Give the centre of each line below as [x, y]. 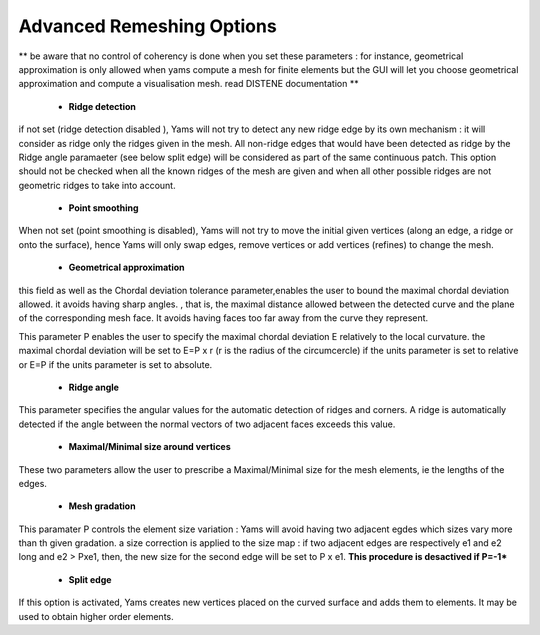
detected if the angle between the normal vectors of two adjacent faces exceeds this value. [207, 424]
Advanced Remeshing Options [147, 26]
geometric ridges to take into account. [97, 185]
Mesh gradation [102, 506]
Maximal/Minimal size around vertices [150, 447]
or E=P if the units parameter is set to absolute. [115, 364]
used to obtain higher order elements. [96, 616]
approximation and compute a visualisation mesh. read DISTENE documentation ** [188, 84]
